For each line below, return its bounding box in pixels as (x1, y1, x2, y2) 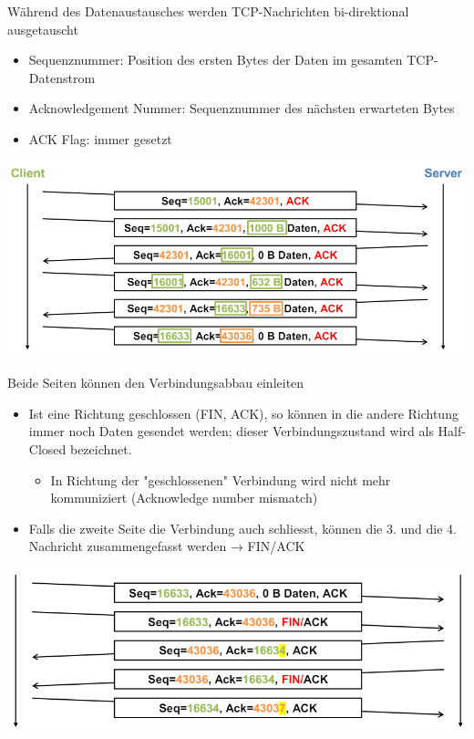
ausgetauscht (7, 19, 78, 38)
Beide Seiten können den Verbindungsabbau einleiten (7, 373, 304, 392)
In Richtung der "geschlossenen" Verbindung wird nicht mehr (50, 470, 391, 489)
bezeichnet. (69, 440, 132, 459)
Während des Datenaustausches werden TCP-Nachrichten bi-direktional (7, 2, 409, 20)
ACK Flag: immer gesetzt (28, 129, 172, 148)
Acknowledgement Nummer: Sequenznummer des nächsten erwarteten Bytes (28, 99, 455, 118)
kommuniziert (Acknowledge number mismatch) (50, 488, 318, 507)
